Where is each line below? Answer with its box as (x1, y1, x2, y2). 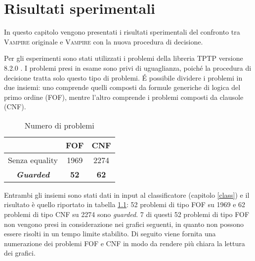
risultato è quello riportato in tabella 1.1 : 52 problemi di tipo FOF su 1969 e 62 (4, 199, 246, 210)
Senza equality (8, 154, 58, 166)
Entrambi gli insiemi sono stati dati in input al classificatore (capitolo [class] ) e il (4, 189, 250, 200)
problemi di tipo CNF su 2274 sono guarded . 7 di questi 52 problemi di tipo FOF (4, 209, 250, 219)
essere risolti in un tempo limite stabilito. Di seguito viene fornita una (4, 228, 216, 239)
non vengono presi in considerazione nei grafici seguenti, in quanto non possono (4, 218, 244, 229)
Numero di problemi (24, 119, 94, 131)
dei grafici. (4, 248, 36, 258)
